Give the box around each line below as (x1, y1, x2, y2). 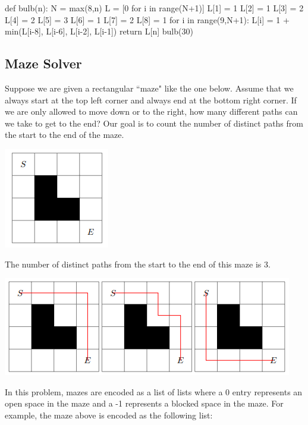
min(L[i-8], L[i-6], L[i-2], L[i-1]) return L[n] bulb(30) (5, 25, 193, 37)
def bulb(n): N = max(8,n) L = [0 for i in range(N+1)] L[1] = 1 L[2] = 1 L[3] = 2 (5, 2, 304, 14)
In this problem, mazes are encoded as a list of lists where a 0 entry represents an (5, 385, 303, 398)
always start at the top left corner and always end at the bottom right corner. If (5, 93, 297, 106)
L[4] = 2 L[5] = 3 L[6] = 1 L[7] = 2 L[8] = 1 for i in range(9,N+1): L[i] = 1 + (5, 13, 290, 26)
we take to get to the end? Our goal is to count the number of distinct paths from (5, 117, 303, 129)
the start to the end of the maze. (5, 128, 124, 141)
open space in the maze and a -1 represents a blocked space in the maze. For (5, 397, 284, 410)
